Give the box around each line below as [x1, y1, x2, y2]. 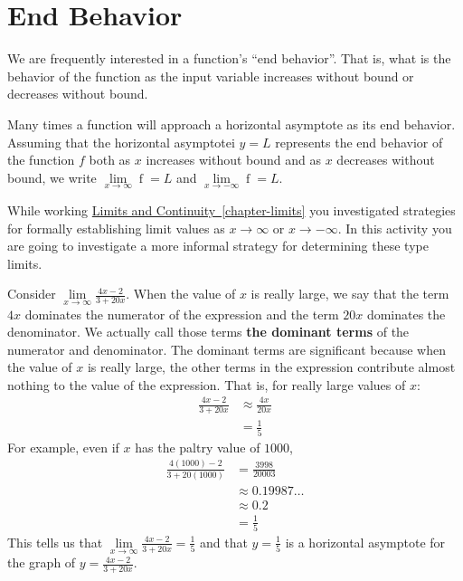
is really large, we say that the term [250, 284, 449, 303]
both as [89, 150, 131, 169]
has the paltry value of [135, 437, 260, 456]
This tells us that [7, 532, 103, 551]
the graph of [7, 553, 76, 572]
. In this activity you [337, 218, 452, 237]
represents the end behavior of [275, 132, 443, 151]
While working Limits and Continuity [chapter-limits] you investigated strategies [7, 200, 456, 219]
